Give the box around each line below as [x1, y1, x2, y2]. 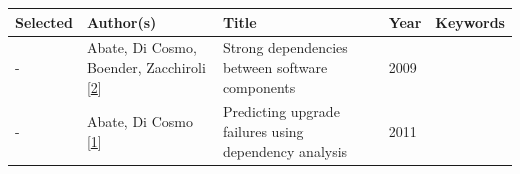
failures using [222, 120, 304, 141]
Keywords [435, 11, 505, 32]
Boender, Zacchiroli [86, 56, 206, 77]
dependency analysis [222, 140, 348, 161]
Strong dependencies [222, 37, 348, 58]
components [222, 76, 296, 97]
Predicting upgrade [222, 101, 340, 122]
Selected [15, 11, 73, 32]
